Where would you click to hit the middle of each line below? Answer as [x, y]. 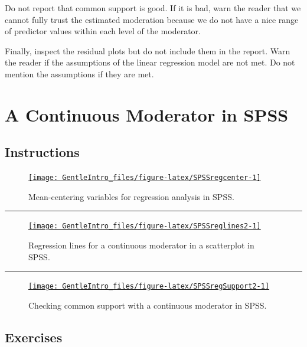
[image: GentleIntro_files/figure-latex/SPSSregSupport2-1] [149, 287]
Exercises [34, 337]
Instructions [42, 152]
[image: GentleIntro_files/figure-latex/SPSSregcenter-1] [145, 178]
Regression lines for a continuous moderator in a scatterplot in [141, 245]
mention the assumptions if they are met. [79, 73]
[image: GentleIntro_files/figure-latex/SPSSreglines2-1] [145, 226]
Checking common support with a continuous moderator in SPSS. [148, 305]
